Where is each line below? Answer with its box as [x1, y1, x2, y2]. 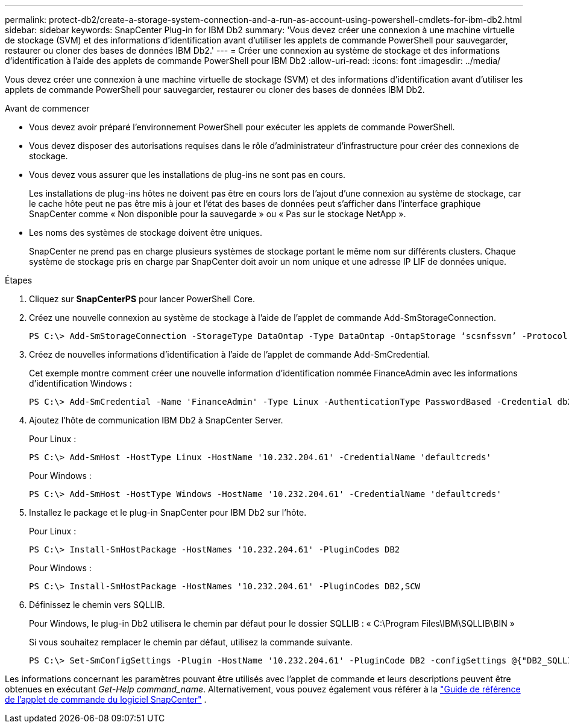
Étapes [5, 275, 33, 285]
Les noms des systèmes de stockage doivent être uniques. [29, 227, 263, 238]
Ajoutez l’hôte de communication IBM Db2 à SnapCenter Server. [29, 415, 283, 425]
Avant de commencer [5, 103, 90, 113]
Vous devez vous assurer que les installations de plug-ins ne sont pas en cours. [29, 169, 346, 180]
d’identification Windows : [29, 378, 132, 388]
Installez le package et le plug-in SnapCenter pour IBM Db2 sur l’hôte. [29, 507, 307, 518]
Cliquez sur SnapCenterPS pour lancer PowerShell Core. [29, 294, 256, 304]
